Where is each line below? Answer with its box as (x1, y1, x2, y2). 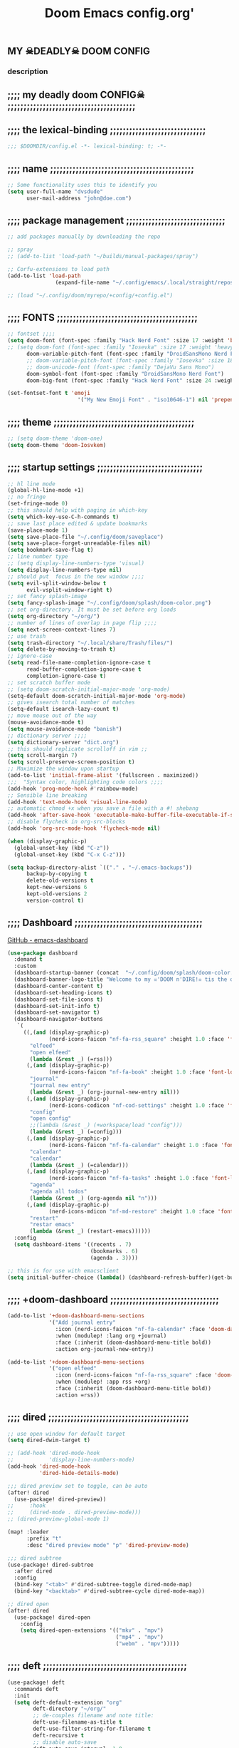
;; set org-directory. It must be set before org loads (7, 606, 176, 614)
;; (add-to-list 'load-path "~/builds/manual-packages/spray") (7, 253, 199, 260)
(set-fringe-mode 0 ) (7, 500, 69, 508)
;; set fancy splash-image (7, 593, 87, 600)
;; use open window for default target (7, 1430, 126, 1437)
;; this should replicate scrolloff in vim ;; (7, 745, 148, 753)
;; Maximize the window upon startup (7, 765, 119, 773)
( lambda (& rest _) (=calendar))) (29, 1161, 129, 1168)
